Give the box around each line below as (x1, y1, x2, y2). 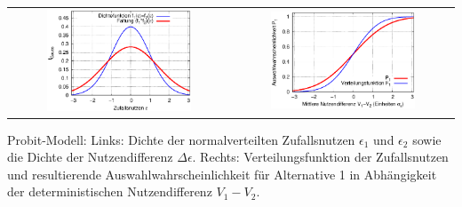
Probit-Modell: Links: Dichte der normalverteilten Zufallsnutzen (7, 130, 355, 148)
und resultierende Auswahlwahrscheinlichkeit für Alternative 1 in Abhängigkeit (7, 164, 437, 183)
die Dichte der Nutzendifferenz (7, 147, 173, 166)
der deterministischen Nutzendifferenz (7, 182, 212, 201)
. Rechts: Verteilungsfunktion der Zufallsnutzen (192, 147, 449, 166)
